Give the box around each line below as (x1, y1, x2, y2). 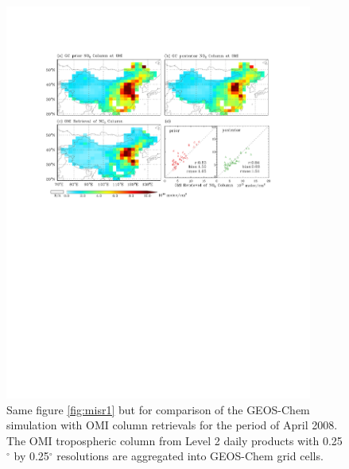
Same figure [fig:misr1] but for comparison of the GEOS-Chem (6, 401, 310, 417)
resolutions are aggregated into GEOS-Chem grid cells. (56, 448, 324, 464)
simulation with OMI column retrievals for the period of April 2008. (6, 417, 338, 433)
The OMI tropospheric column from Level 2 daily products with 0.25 (6, 432, 343, 448)
